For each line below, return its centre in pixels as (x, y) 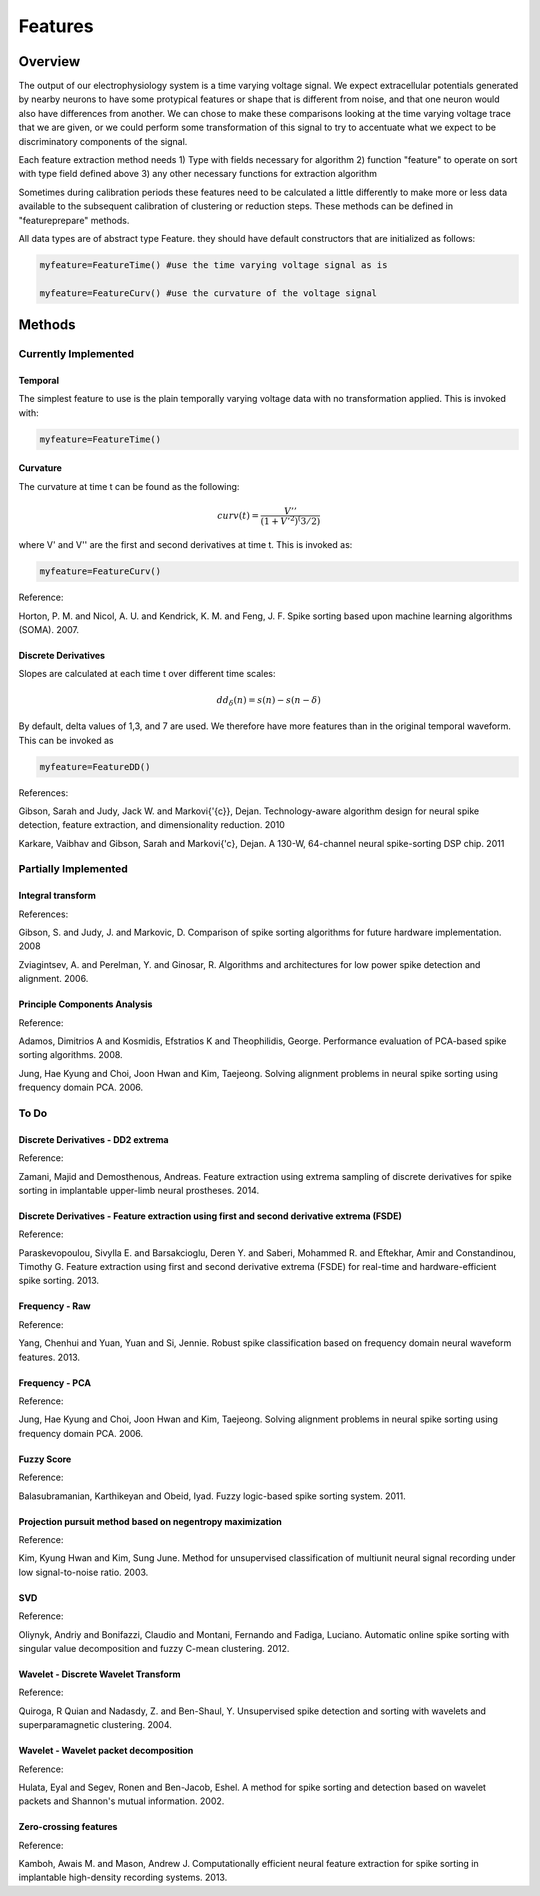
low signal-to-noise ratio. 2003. (83, 1572)
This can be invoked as (66, 740)
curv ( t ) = (238, 515)
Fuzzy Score (45, 1459)
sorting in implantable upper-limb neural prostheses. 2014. (139, 1190)
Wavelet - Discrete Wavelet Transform (99, 1674)
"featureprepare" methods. (74, 220)
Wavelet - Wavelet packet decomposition (106, 1751)
